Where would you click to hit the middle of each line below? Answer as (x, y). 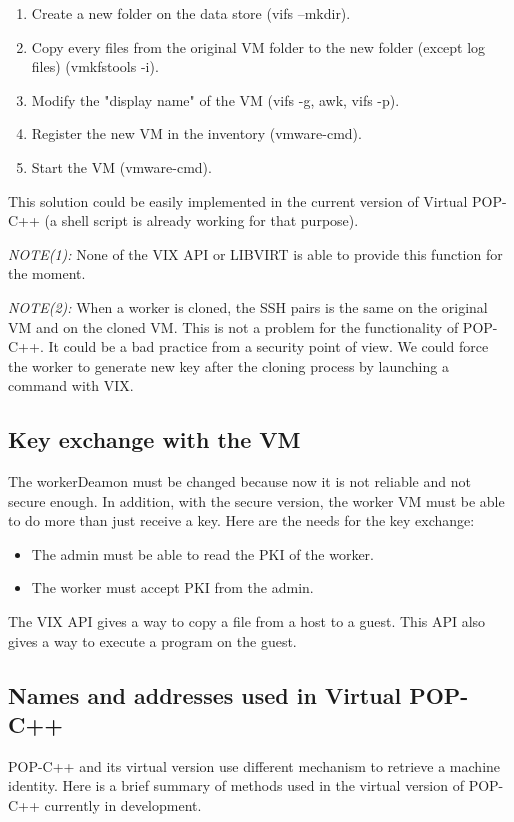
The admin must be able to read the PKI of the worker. (202, 553)
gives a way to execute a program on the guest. (152, 640)
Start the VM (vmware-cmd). (121, 166)
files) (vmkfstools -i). (95, 66)
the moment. (47, 273)
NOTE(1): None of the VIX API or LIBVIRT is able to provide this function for (255, 253)
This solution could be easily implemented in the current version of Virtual (238, 200)
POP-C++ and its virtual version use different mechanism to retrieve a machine (254, 765)
